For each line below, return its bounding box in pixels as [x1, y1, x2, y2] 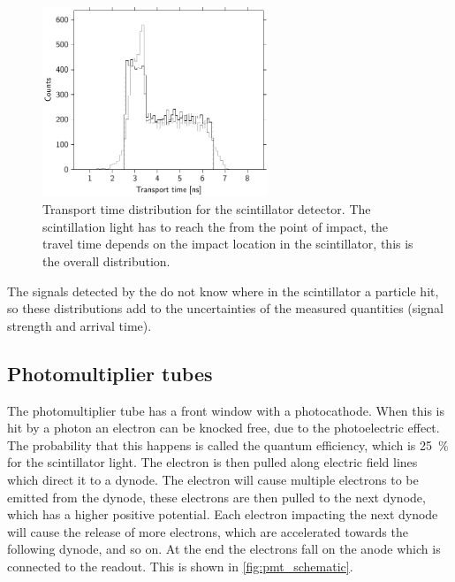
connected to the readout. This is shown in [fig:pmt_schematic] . [7, 556, 353, 575]
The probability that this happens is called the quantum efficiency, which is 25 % [7, 435, 449, 454]
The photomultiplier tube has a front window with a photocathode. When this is [7, 401, 445, 419]
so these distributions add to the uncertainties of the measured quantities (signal [7, 299, 444, 318]
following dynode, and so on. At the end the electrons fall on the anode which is [7, 540, 441, 558]
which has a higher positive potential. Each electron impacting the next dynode [7, 505, 438, 524]
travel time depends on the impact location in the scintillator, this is [42, 234, 413, 253]
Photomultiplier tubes [7, 359, 213, 387]
